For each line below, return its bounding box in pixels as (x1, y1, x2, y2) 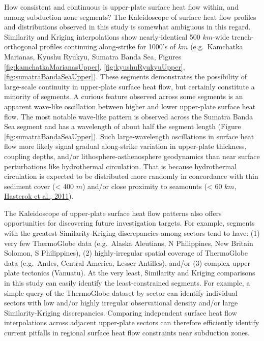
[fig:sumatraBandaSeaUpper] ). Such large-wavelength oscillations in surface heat (4, 131, 254, 141)
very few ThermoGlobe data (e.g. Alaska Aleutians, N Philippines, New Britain (4, 237, 253, 248)
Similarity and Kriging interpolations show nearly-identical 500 (4, 31, 200, 42)
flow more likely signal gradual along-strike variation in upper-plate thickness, (4, 141, 247, 151)
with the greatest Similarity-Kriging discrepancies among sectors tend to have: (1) (4, 228, 260, 238)
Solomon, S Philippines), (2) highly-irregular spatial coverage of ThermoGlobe (4, 247, 248, 258)
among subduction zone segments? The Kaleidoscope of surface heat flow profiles (4, 11, 256, 22)
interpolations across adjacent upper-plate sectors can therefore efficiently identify (4, 317, 259, 328)
